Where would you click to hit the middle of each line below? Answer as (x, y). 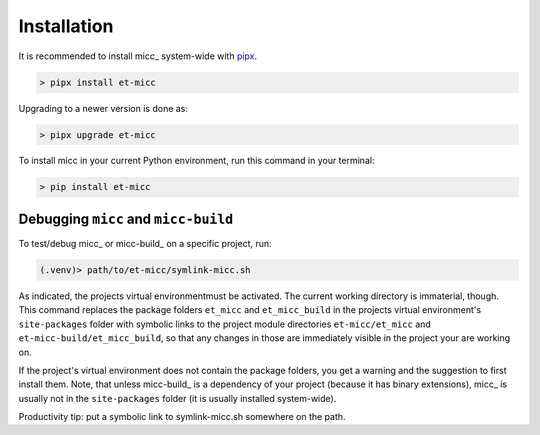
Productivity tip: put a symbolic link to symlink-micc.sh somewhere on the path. (182, 417)
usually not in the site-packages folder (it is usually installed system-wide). (177, 398)
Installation (66, 26)
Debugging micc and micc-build (126, 218)
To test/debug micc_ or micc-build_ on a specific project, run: (145, 243)
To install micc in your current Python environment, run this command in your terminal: (196, 161)
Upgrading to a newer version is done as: (103, 108)
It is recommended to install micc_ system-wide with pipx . (138, 56)
